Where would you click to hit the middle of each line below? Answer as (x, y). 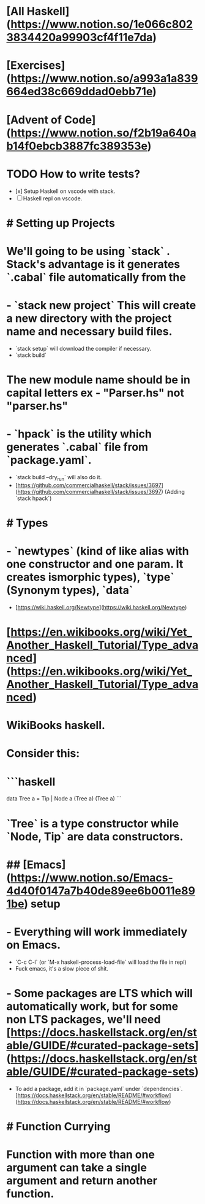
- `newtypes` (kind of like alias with (98, 551)
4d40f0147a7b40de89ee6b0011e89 (101, 890)
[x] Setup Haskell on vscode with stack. (65, 191)
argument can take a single (76, 1167)
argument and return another (82, 1180)
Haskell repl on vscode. (53, 198)
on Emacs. (34, 945)
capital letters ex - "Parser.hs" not (95, 393)
